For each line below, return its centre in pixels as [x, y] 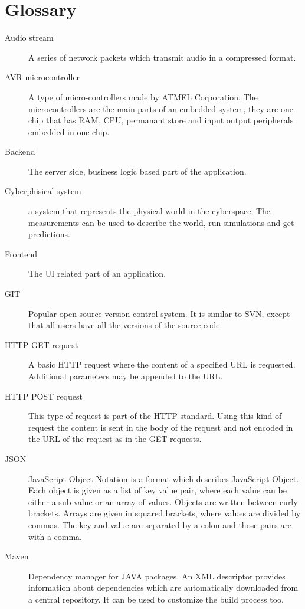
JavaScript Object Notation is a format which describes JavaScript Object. [164, 478]
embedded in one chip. [69, 131]
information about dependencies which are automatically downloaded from [163, 587]
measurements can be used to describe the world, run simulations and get [161, 222]
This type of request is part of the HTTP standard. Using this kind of [155, 416]
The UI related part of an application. [97, 274]
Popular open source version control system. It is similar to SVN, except [159, 313]
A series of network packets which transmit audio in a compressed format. [162, 57]
